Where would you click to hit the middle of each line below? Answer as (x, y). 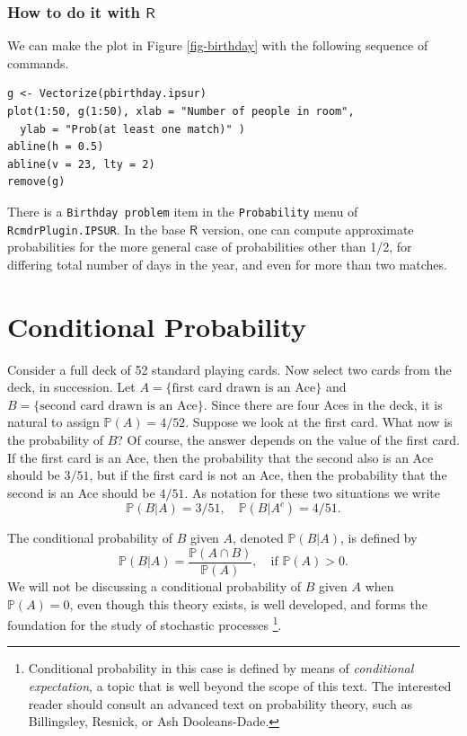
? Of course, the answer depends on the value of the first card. (288, 439)
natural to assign (53, 422)
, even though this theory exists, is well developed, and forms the (248, 603)
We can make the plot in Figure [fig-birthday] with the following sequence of (218, 45)
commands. (38, 62)
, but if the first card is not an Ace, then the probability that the (268, 475)
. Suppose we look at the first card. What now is (319, 422)
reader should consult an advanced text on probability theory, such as (220, 703)
